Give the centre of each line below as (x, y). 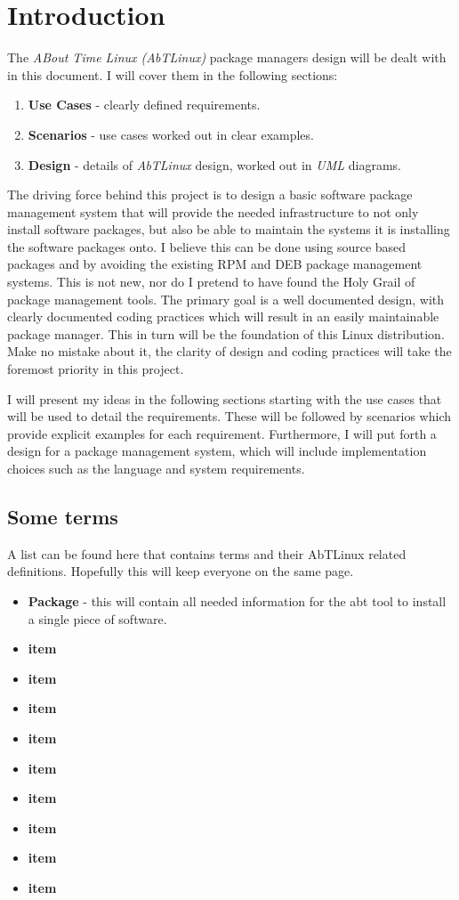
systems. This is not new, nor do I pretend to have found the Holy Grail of (211, 282)
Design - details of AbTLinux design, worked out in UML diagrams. (214, 164)
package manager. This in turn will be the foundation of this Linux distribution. (226, 333)
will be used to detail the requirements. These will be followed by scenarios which (229, 416)
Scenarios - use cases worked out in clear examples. (171, 134)
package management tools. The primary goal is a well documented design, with (226, 299)
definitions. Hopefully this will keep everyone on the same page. (181, 571)
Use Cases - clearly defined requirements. (144, 105)
